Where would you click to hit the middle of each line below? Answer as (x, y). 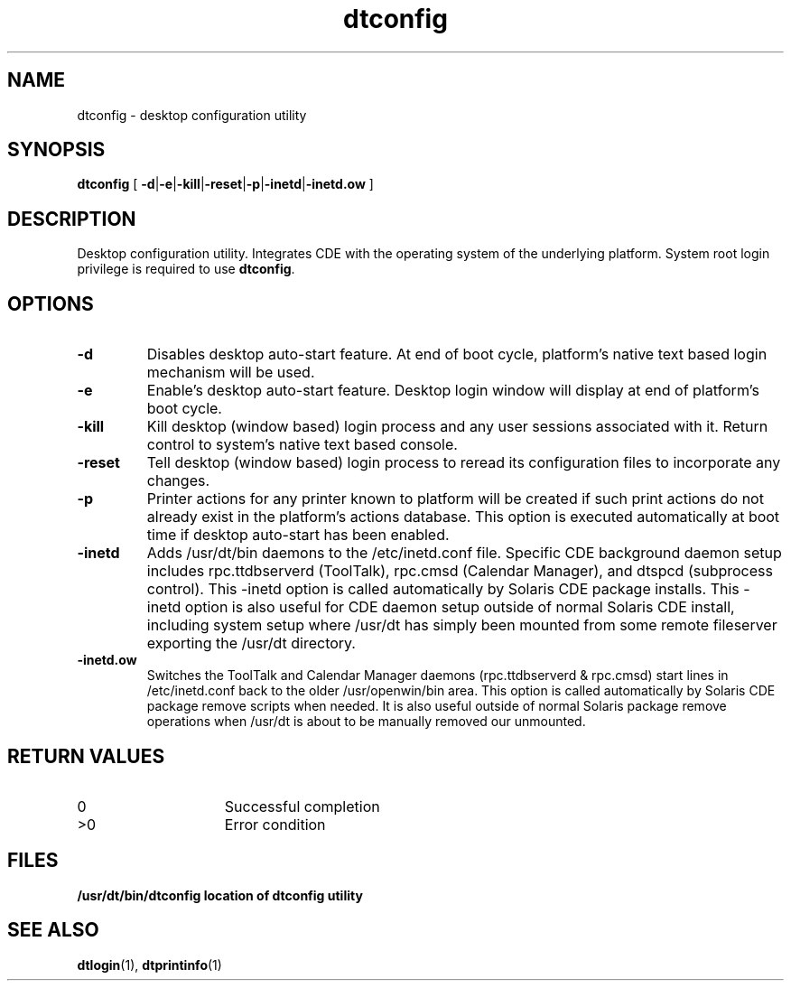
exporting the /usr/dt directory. (251, 643)
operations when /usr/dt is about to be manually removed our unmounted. (366, 722)
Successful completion (302, 806)
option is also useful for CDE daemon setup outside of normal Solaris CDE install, (460, 607)
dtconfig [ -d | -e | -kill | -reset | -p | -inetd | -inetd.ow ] (225, 184)
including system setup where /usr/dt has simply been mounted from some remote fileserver (462, 625)
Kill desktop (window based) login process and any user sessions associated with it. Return (457, 427)
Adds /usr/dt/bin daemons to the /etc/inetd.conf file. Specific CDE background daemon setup (464, 553)
